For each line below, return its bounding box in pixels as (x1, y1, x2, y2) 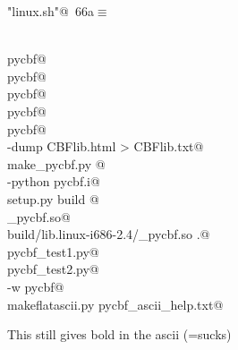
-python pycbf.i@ (7, 172, 100, 191)
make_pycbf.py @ (7, 154, 106, 173)
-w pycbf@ (7, 277, 64, 295)
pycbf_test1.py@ (7, 242, 99, 260)
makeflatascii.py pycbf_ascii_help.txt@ (7, 295, 224, 313)
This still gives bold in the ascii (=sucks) (7, 325, 232, 344)
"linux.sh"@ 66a (7, 2, 94, 20)
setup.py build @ (7, 189, 99, 208)
